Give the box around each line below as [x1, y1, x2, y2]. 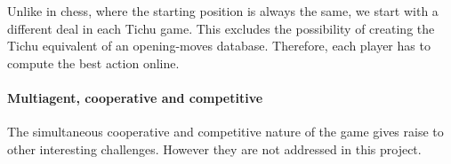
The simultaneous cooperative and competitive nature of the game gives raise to [7, 122, 444, 141]
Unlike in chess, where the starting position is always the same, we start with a [7, 2, 439, 20]
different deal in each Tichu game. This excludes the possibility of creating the [7, 19, 435, 37]
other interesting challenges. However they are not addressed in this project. [7, 139, 422, 158]
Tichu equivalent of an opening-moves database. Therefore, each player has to [7, 36, 431, 55]
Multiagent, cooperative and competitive [7, 88, 263, 106]
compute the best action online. [7, 53, 180, 72]
